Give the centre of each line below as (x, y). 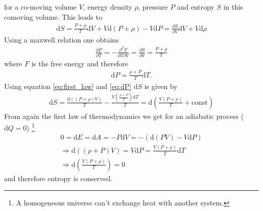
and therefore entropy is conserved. (58, 178)
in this (233, 7)
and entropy (196, 7)
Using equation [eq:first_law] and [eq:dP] (68, 86)
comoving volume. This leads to (53, 16)
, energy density (108, 7)
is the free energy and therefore (80, 63)
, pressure (153, 7)
